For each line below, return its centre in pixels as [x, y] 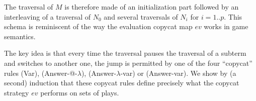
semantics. [20, 36]
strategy [17, 92]
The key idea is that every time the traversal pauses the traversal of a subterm [125, 53]
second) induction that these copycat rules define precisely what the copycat [122, 83]
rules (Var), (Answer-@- [41, 73]
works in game [226, 26]
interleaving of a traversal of [48, 16]
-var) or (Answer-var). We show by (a [178, 73]
